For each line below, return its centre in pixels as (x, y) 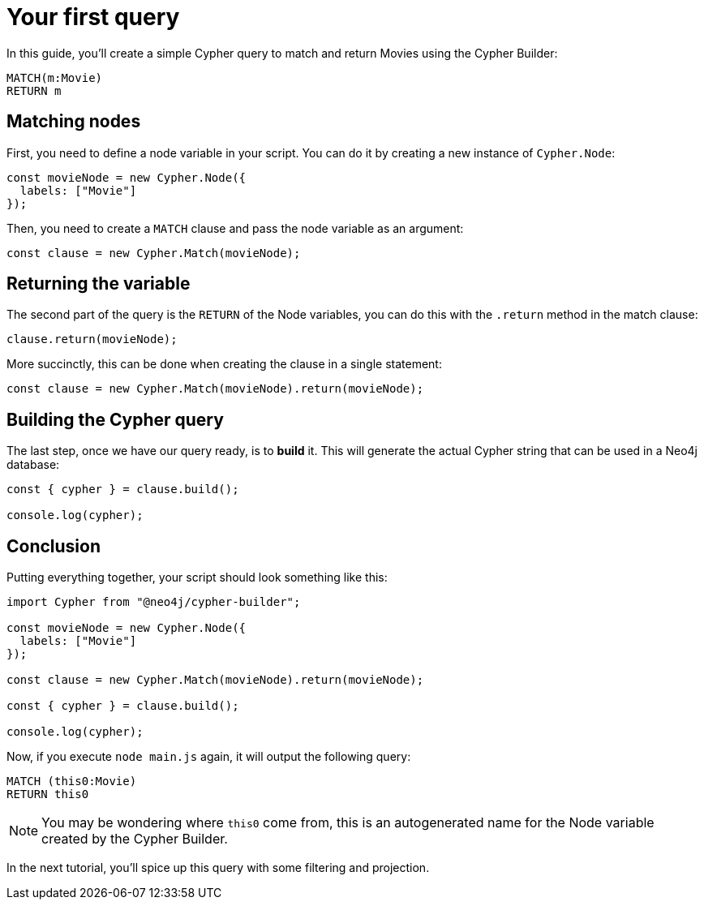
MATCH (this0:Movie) (72, 781)
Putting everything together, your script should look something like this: (197, 578)
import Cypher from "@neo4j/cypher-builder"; (154, 602)
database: (33, 465)
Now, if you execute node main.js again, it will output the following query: (209, 757)
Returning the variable (99, 284)
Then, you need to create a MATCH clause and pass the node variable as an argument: (235, 228)
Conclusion (54, 546)
